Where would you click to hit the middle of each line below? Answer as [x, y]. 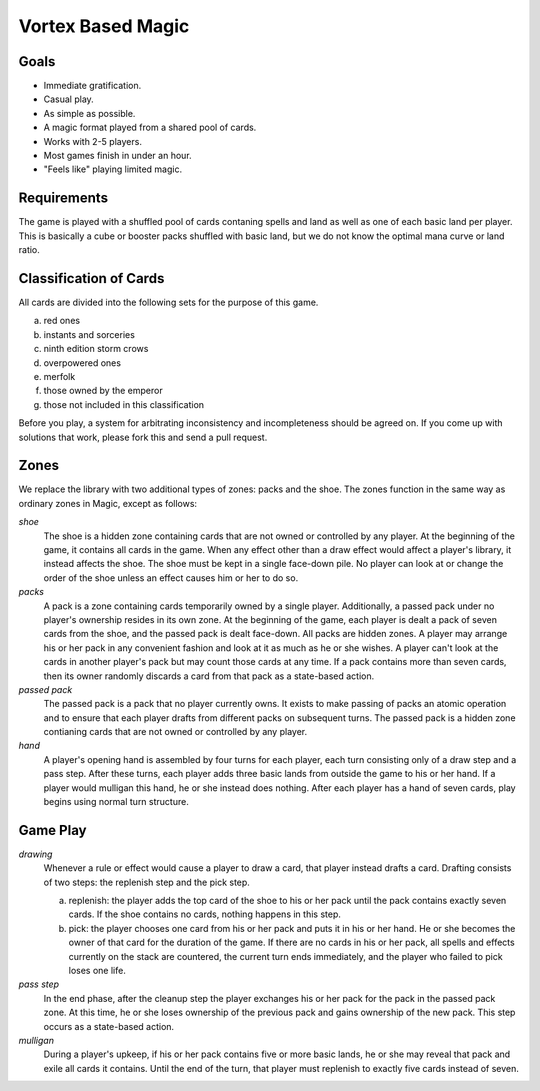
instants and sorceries [89, 334]
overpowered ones [82, 362]
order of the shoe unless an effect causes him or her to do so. [171, 577]
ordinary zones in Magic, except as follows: [108, 503]
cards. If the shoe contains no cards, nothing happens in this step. [205, 914]
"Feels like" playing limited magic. [113, 169]
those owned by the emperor [103, 391]
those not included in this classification [124, 404]
